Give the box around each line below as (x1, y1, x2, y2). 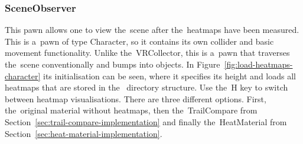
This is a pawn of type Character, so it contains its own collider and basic (5, 35, 274, 47)
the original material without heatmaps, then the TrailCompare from (5, 104, 258, 116)
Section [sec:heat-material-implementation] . (5, 127, 162, 139)
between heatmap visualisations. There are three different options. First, (5, 92, 266, 105)
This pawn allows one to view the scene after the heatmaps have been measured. (5, 24, 299, 36)
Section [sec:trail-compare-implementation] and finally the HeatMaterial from (5, 115, 287, 128)
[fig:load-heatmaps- (224, 58, 293, 70)
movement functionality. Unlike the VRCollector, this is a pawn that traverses (5, 46, 290, 59)
